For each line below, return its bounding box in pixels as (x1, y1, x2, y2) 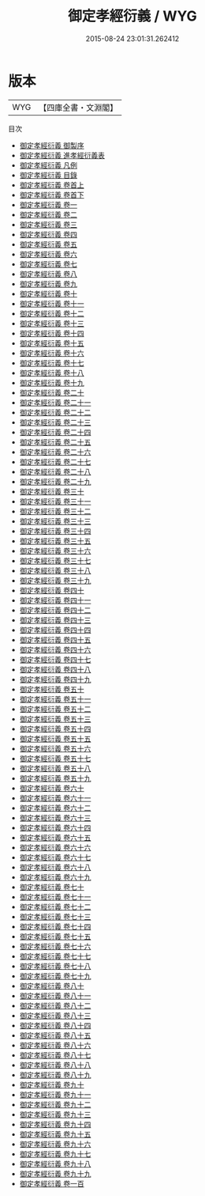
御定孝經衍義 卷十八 (19, 368, 84, 377)
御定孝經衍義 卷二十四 (19, 427, 91, 437)
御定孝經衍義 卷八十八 (19, 1060, 91, 1069)
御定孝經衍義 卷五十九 (19, 773, 91, 783)
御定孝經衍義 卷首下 (19, 190, 84, 199)
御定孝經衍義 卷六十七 (19, 852, 91, 862)
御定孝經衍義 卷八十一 (19, 990, 91, 1001)
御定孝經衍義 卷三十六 (19, 546, 91, 555)
